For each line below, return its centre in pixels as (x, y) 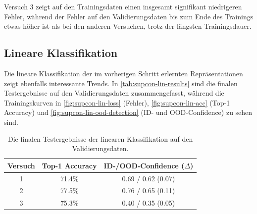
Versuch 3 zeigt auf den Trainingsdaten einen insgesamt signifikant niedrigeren (123, 6)
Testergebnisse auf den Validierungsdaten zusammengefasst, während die (114, 93)
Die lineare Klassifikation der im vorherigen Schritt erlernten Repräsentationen (124, 73)
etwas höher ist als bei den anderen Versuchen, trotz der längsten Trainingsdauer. (128, 26)
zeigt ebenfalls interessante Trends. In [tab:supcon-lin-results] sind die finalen (121, 83)
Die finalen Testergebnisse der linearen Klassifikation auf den (100, 138)
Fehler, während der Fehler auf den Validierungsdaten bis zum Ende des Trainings (129, 16)
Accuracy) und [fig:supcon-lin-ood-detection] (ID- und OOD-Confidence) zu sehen (128, 112)
